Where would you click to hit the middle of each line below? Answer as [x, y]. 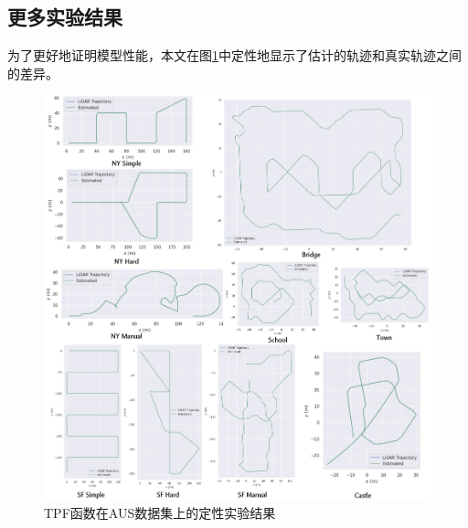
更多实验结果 [65, 17]
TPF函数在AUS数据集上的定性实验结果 [160, 512]
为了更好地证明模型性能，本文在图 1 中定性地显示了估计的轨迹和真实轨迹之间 [234, 55]
